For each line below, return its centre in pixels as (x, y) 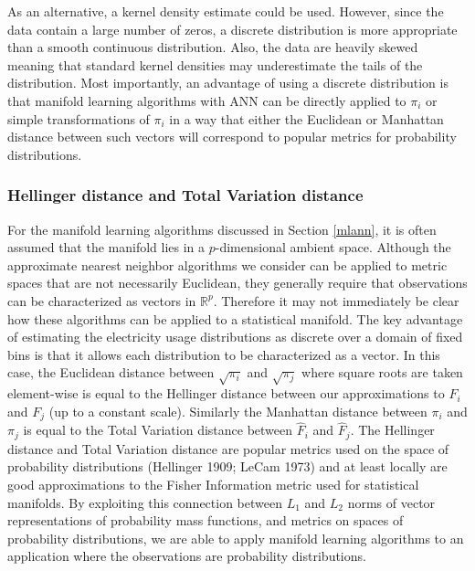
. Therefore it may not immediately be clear (336, 300)
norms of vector (391, 502)
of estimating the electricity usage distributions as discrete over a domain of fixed (235, 337)
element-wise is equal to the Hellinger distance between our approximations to (226, 393)
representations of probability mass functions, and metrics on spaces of (206, 520)
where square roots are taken (382, 372)
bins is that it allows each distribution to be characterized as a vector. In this (224, 354)
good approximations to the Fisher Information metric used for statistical (213, 484)
